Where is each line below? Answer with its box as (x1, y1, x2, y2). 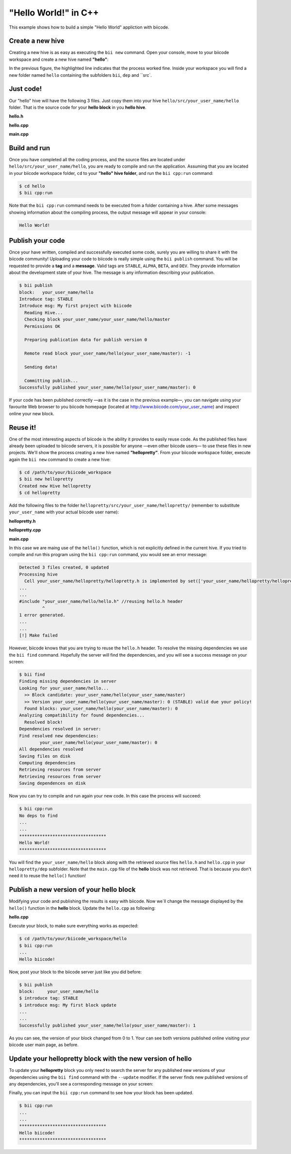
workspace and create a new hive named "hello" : (9, 56, 109, 62)
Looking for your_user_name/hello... (19, 685, 109, 691)
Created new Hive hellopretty (19, 483, 91, 489)
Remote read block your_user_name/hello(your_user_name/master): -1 (24, 351, 191, 356)
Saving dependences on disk (19, 781, 86, 786)
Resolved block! (24, 719, 63, 725)
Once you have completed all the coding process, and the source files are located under (9, 157, 186, 162)
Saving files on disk (19, 753, 71, 759)
